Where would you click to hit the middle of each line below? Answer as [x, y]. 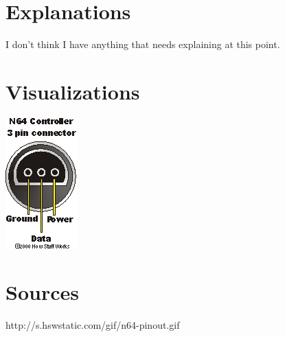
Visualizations [73, 91]
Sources [42, 291]
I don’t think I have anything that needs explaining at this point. [143, 44]
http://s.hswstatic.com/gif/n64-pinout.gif [93, 324]
